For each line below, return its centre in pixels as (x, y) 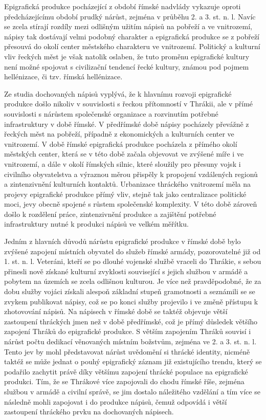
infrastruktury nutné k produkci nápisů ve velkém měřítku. (96, 224)
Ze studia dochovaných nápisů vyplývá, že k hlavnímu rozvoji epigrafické (118, 93)
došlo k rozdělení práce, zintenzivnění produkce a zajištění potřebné (110, 214)
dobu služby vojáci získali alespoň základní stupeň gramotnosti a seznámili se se (130, 291)
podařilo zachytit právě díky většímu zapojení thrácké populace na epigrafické (126, 371)
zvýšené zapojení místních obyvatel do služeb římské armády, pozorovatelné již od (132, 251)
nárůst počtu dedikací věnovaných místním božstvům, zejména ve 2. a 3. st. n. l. (130, 341)
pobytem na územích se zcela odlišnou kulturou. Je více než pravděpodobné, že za (133, 281)
